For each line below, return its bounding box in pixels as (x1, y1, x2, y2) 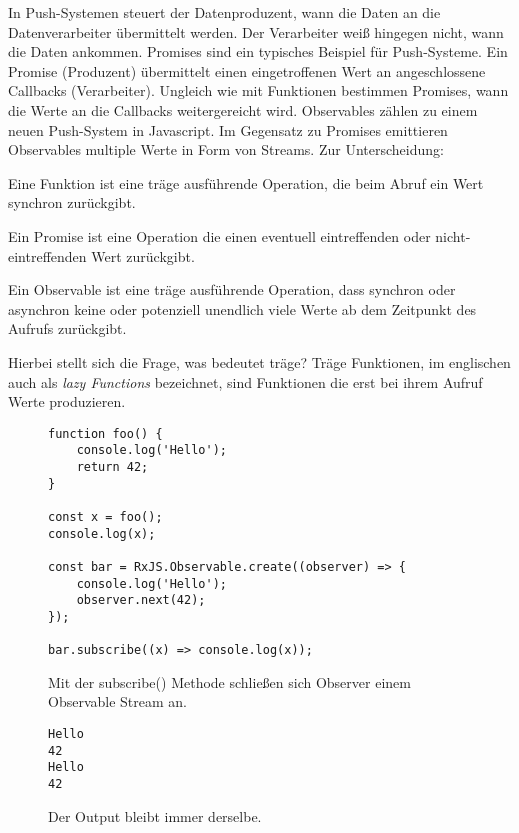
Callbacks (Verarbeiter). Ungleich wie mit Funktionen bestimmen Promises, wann (8, 80, 509, 101)
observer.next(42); (76, 593, 206, 608)
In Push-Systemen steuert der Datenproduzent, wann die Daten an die (8, 2, 441, 22)
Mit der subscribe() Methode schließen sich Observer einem (48, 671, 411, 692)
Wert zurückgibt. (91, 245, 195, 266)
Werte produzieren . (8, 391, 126, 412)
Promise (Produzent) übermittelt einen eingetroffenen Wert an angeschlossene (8, 60, 486, 81)
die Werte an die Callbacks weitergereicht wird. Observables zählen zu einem (8, 99, 478, 120)
